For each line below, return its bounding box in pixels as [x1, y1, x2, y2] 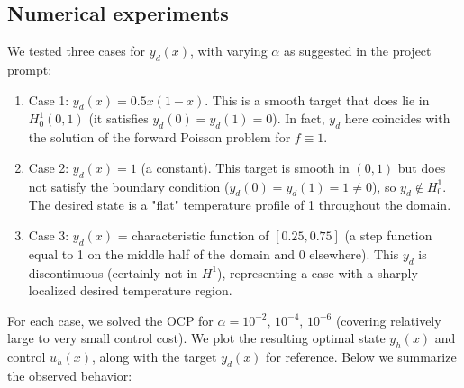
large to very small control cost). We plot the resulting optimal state [7, 329, 386, 347]
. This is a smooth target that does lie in [205, 90, 430, 109]
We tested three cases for [7, 41, 146, 60]
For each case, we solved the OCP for [7, 311, 214, 329]
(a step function [344, 225, 432, 244]
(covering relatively [335, 311, 441, 329]
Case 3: [28, 225, 69, 244]
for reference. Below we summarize [266, 347, 457, 366]
